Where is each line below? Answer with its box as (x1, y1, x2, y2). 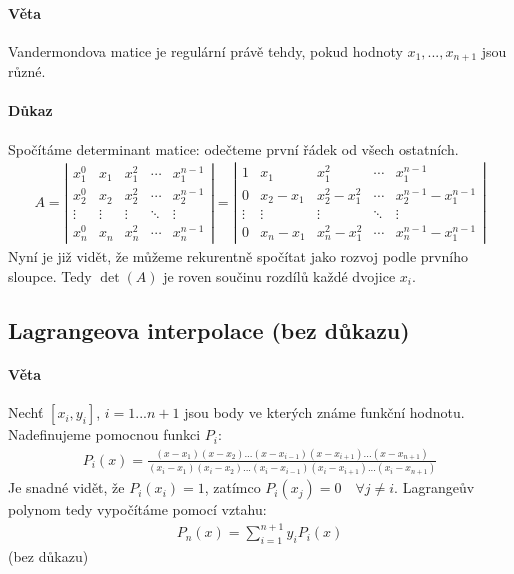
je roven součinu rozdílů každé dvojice (163, 265, 396, 286)
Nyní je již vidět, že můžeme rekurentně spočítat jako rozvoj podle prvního (8, 246, 468, 267)
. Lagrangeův (394, 477, 475, 498)
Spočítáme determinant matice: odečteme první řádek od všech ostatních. (8, 138, 459, 159)
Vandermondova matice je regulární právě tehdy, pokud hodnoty (8, 40, 403, 61)
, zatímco (204, 477, 261, 498)
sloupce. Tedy (8, 265, 92, 286)
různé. (8, 61, 46, 82)
